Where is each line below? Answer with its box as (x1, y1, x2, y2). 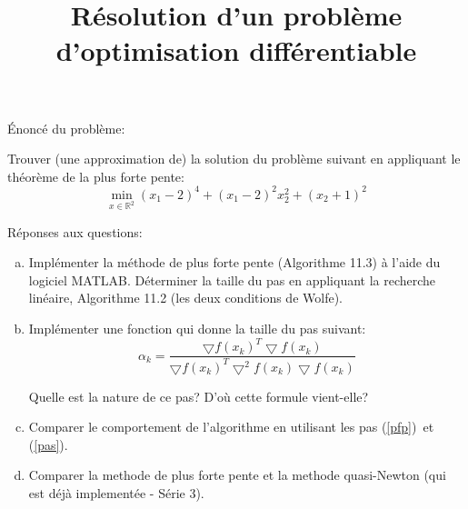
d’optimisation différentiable (55, 32, 417, 69)
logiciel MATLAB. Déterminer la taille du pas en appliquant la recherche (28, 270, 436, 289)
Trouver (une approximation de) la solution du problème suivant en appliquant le (7, 149, 461, 168)
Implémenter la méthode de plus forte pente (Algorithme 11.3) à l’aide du (28, 253, 441, 272)
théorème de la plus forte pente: (7, 166, 184, 185)
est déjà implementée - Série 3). (28, 483, 204, 502)
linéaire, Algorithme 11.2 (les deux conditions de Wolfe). (28, 288, 343, 307)
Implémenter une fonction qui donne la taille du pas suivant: (28, 319, 366, 337)
